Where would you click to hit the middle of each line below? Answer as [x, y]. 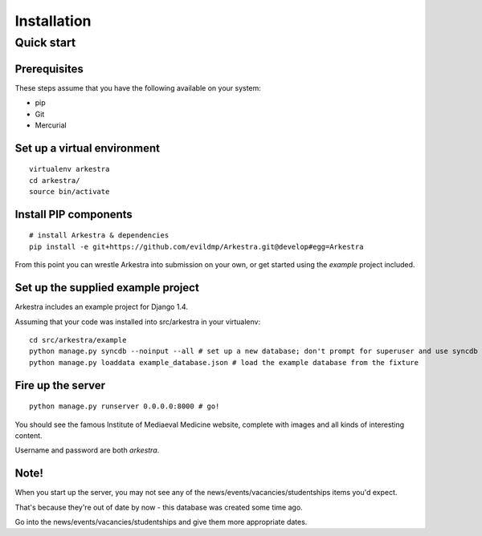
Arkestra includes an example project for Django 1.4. [102, 307]
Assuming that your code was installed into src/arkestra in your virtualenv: [138, 322]
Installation [53, 21]
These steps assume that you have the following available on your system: [138, 87]
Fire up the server [60, 385]
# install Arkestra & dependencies [99, 236]
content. [29, 435]
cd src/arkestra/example [78, 340]
